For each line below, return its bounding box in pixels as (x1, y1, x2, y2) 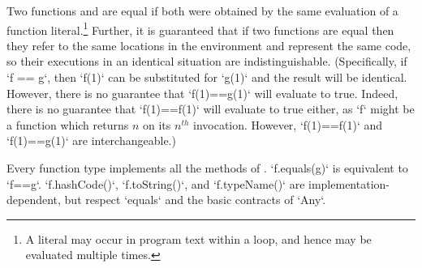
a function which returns (6, 116, 129, 133)
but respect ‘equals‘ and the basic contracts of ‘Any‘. (64, 191, 326, 208)
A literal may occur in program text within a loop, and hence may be (25, 230, 372, 247)
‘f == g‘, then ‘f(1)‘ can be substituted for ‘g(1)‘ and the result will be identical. (6, 69, 407, 86)
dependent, (6, 191, 61, 208)
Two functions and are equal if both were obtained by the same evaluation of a (6, 2, 398, 19)
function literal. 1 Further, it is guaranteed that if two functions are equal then (6, 19, 394, 38)
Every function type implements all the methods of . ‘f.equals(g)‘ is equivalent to (6, 160, 408, 176)
